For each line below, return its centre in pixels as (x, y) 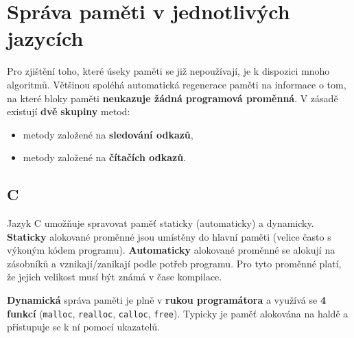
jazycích (45, 38)
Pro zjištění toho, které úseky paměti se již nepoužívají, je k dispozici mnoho (168, 71)
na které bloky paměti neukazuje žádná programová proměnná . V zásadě (173, 98)
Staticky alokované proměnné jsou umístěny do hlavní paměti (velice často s (169, 236)
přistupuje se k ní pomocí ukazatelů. (84, 327)
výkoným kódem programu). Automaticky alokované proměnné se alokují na (171, 250)
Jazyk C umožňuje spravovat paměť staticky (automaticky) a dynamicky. (161, 223)
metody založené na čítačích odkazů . (105, 157)
